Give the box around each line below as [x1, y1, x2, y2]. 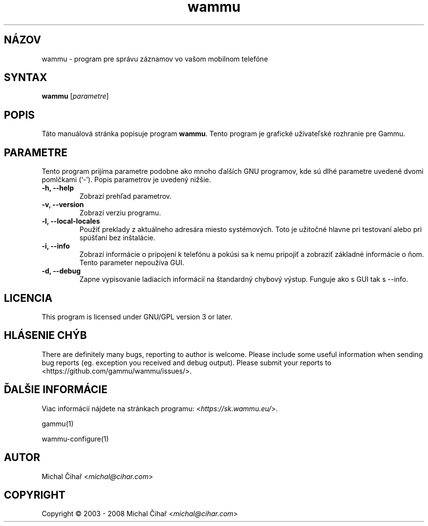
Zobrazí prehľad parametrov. [79, 192, 172, 201]
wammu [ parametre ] [42, 92, 109, 101]
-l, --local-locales [42, 217, 100, 226]
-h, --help [42, 184, 74, 192]
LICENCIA [4, 292, 53, 304]
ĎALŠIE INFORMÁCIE [4, 383, 107, 396]
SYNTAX [4, 71, 47, 84]
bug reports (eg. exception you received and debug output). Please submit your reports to [42, 358, 332, 367]
